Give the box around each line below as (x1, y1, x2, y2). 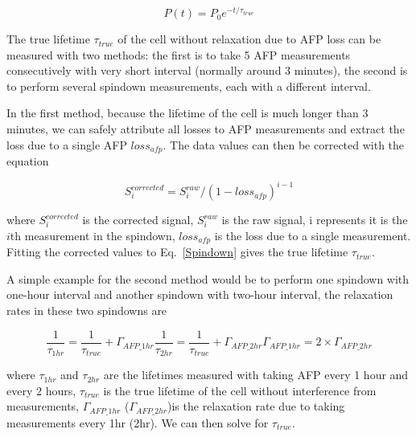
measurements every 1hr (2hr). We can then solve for (6, 414, 269, 431)
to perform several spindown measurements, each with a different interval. (6, 77, 371, 94)
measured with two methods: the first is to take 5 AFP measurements (6, 46, 351, 63)
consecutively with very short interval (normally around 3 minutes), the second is (6, 62, 408, 79)
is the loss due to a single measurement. (214, 227, 411, 243)
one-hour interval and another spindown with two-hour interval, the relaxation (6, 286, 393, 303)
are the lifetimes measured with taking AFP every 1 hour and (103, 366, 409, 383)
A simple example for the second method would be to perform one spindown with (6, 270, 410, 287)
